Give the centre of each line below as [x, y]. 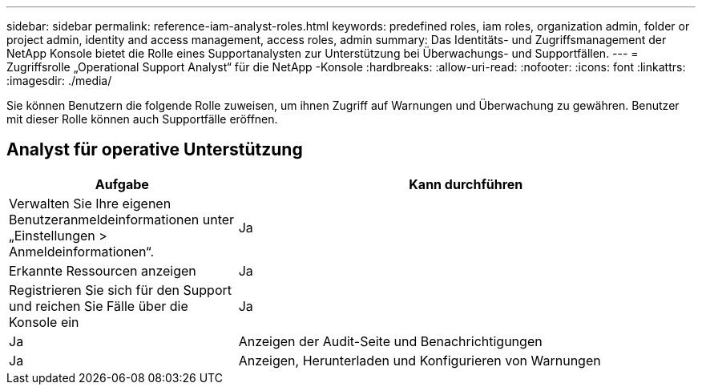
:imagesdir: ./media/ [59, 81]
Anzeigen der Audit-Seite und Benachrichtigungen [390, 341]
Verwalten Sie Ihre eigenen [90, 203]
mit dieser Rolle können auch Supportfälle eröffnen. [142, 119]
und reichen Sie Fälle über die [99, 306]
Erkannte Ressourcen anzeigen [103, 270]
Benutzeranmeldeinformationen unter [122, 219]
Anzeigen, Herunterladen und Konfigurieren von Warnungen [420, 360]
